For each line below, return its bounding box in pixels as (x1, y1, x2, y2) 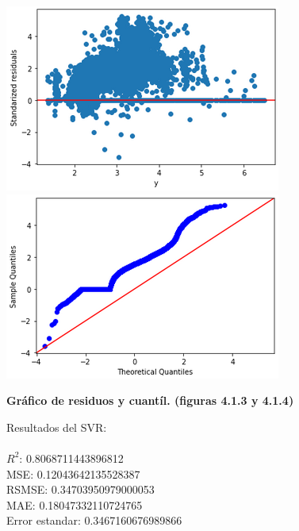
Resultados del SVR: (6, 418, 107, 435)
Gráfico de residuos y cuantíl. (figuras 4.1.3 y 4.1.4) (6, 392, 294, 409)
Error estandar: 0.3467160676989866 (6, 512, 182, 529)
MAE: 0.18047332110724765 (6, 496, 143, 513)
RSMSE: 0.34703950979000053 (6, 481, 155, 498)
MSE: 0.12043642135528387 (6, 465, 140, 482)
